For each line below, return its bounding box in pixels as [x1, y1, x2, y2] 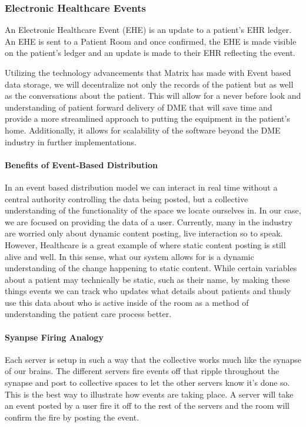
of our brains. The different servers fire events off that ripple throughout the [5, 365, 280, 377]
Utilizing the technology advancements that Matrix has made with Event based [5, 66, 291, 78]
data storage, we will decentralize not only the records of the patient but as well [5, 78, 294, 90]
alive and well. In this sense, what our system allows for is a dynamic [5, 250, 254, 262]
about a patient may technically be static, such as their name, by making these [5, 273, 290, 285]
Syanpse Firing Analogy [5, 331, 104, 343]
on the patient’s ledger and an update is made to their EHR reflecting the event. [5, 46, 295, 59]
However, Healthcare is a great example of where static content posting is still [5, 238, 286, 251]
